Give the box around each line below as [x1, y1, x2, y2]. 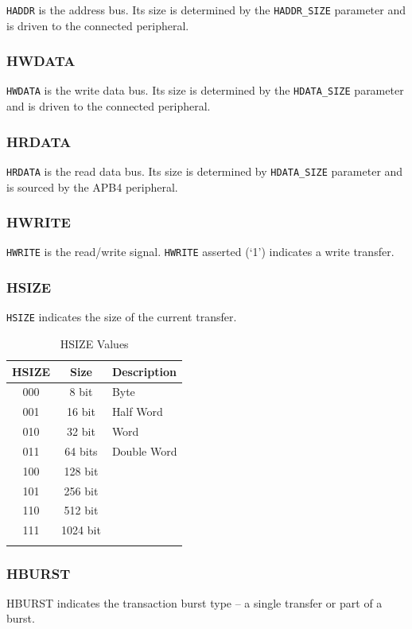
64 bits [64, 442, 98, 459]
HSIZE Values [60, 335, 129, 351]
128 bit [64, 462, 99, 479]
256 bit [64, 482, 99, 499]
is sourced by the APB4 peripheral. [6, 178, 178, 195]
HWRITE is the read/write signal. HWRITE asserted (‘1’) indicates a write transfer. [6, 243, 395, 260]
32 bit [67, 423, 95, 440]
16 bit [67, 403, 95, 420]
